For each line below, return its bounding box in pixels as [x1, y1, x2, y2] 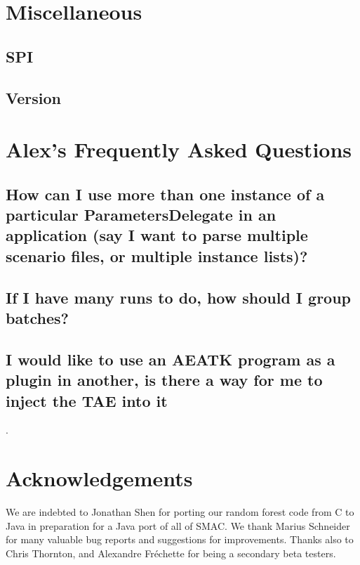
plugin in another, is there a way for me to [6, 369, 323, 391]
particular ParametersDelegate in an [6, 204, 276, 226]
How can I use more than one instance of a [6, 183, 325, 204]
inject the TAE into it [6, 389, 168, 411]
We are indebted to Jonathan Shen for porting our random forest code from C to [6, 505, 354, 519]
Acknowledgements [6, 464, 193, 493]
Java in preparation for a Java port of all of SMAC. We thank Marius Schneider [6, 518, 350, 533]
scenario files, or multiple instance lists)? [6, 245, 308, 266]
